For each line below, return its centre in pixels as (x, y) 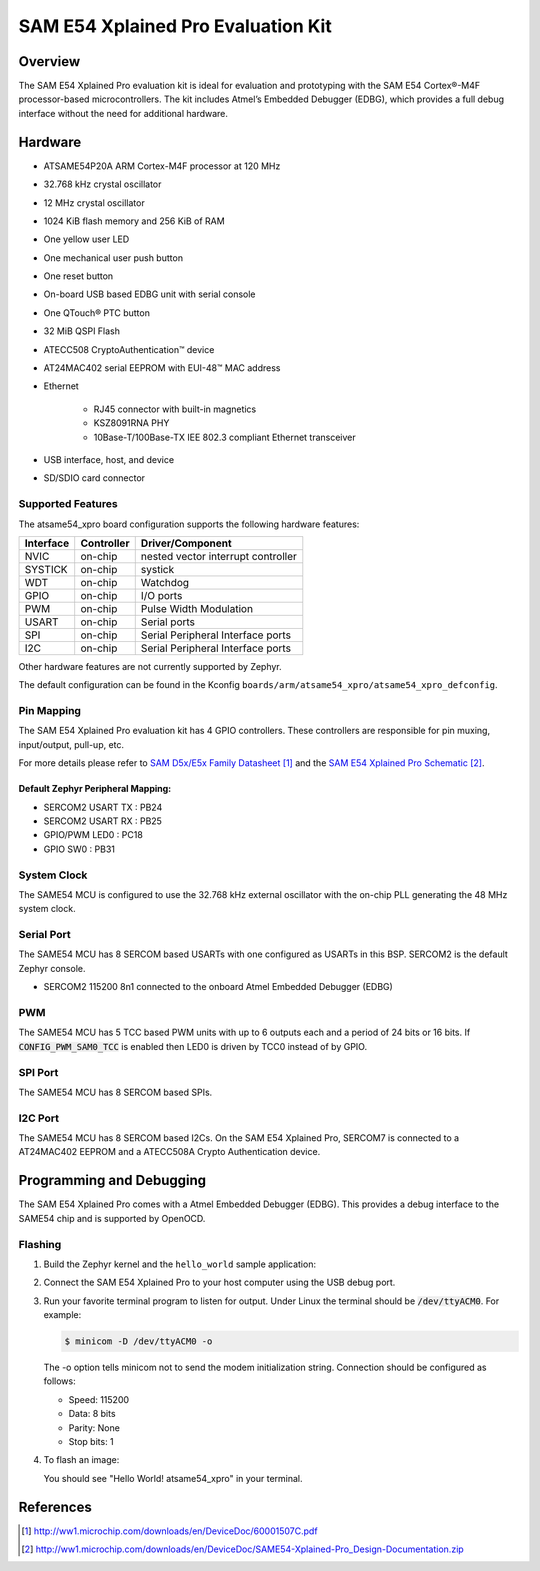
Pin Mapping (50, 711)
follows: (59, 1381)
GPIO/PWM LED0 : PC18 (93, 835)
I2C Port (39, 1118)
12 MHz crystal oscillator (94, 202)
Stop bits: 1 (91, 1441)
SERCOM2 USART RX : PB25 (102, 821)
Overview (49, 61)
